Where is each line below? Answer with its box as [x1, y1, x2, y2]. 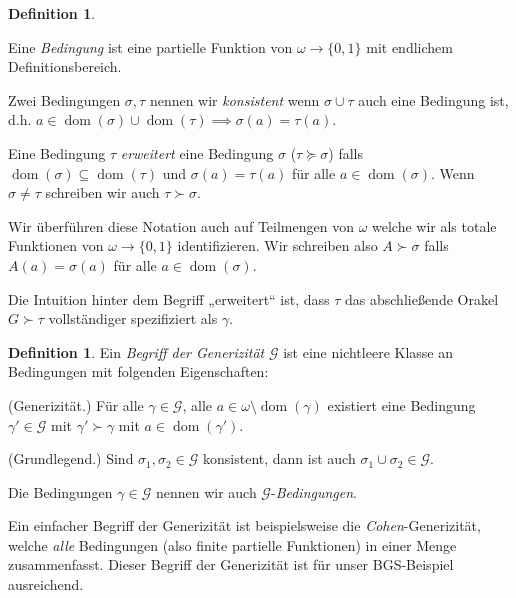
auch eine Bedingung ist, [358, 89, 509, 110]
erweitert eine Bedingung [120, 142, 274, 163]
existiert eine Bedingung [327, 394, 476, 415]
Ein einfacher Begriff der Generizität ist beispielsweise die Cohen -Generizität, [8, 515, 481, 536]
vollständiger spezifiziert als [48, 308, 218, 329]
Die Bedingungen [8, 481, 113, 502]
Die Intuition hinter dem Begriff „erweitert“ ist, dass [8, 288, 330, 309]
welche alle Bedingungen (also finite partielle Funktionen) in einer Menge [8, 534, 457, 555]
